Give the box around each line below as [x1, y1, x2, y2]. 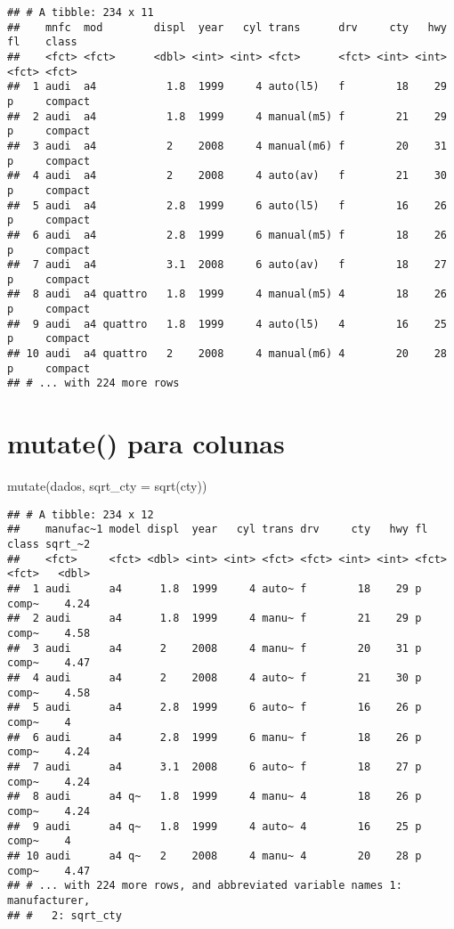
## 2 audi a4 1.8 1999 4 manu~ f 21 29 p [7, 612, 422, 625]
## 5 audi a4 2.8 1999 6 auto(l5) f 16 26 [7, 199, 447, 212]
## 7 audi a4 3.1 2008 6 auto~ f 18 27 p [7, 760, 422, 773]
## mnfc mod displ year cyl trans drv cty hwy [7, 20, 447, 34]
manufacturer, [7, 893, 91, 907]
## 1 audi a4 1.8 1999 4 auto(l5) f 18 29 [7, 80, 447, 94]
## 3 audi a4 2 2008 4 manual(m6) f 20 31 [7, 139, 447, 152]
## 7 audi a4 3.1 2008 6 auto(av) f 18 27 [7, 258, 447, 272]
